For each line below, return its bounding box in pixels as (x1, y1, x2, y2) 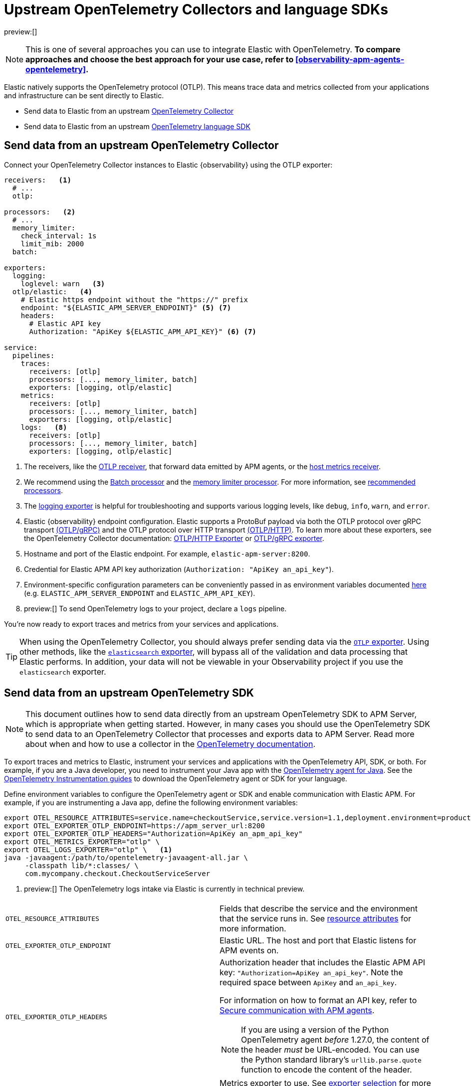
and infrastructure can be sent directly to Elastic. (4, 91, 164, 100)
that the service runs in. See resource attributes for (220, 913, 412, 924)
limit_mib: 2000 (20, 239, 84, 248)
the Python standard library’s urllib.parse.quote (241, 1055, 422, 1065)
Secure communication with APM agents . (220, 1005, 375, 1016)
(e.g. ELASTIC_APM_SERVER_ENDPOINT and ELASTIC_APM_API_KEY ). (24, 588, 255, 597)
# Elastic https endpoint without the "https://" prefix (20, 295, 248, 304)
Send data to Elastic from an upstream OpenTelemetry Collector (24, 106, 234, 115)
